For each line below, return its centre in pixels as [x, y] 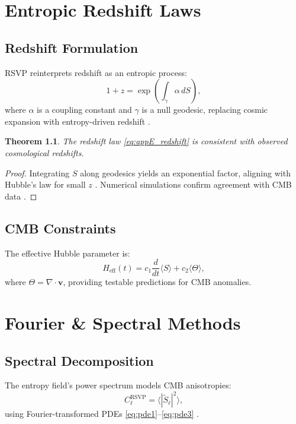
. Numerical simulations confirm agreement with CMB [193, 184]
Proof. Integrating [37, 173]
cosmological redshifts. [44, 152]
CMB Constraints [60, 228]
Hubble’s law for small [45, 184]
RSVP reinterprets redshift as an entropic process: [96, 72]
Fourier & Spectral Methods [123, 322]
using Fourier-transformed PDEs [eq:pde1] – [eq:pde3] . [102, 414]
